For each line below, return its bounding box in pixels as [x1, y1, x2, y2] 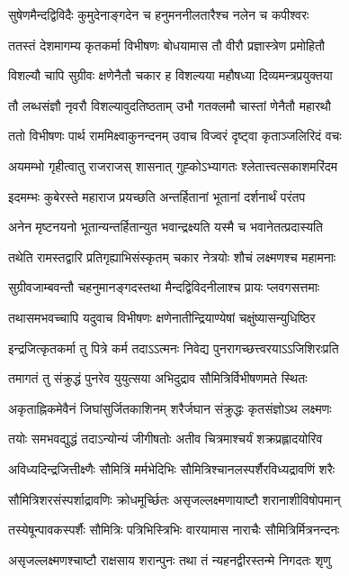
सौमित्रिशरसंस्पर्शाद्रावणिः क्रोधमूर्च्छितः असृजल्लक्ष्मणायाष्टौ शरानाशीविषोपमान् [8, 489, 341, 508]
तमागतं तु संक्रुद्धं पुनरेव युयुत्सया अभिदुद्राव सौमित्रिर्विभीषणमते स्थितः [8, 369, 308, 388]
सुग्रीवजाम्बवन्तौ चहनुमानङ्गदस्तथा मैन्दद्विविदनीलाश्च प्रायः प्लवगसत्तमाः [8, 278, 320, 297]
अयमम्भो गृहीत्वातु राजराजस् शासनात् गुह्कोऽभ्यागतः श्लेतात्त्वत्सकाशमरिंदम [8, 156, 337, 175]
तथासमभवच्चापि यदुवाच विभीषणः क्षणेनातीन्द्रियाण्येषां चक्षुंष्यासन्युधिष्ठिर [8, 307, 316, 326]
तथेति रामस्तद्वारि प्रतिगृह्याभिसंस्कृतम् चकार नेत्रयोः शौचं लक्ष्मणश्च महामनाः [8, 247, 336, 266]
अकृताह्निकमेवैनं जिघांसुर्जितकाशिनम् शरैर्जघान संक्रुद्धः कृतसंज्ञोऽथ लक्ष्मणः [8, 398, 332, 417]
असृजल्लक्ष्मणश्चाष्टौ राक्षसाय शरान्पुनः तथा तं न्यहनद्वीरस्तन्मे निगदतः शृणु [8, 550, 331, 569]
